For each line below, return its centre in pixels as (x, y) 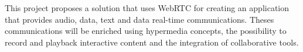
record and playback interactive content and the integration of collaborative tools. (152, 42)
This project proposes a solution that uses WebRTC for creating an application (147, 8)
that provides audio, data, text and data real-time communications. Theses (139, 19)
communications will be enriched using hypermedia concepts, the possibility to (146, 31)
